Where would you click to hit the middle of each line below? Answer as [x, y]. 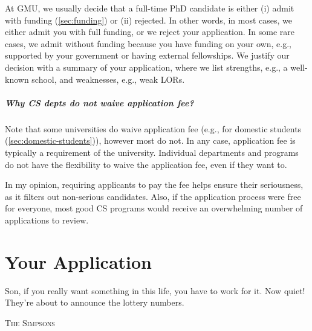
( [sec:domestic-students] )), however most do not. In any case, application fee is [150, 140]
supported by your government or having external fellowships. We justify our [147, 55]
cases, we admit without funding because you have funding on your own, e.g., [148, 43]
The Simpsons [30, 322]
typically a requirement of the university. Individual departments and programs [152, 152]
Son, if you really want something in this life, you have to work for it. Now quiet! [155, 290]
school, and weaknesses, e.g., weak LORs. [108, 79]
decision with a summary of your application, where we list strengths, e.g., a [146, 67]
